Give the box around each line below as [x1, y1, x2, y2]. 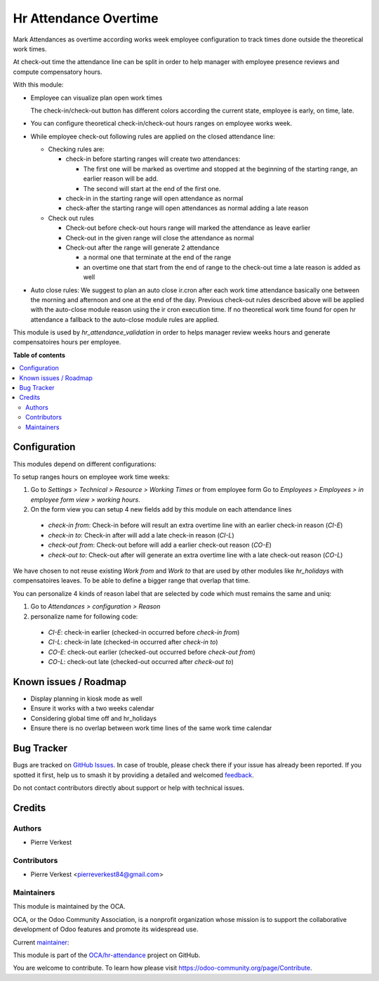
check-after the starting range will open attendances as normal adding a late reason [65, 204, 309, 212]
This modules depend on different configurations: [13, 460, 157, 468]
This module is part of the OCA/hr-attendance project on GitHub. [13, 951, 201, 959]
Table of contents [13, 351, 66, 359]
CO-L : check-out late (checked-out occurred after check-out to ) [48, 658, 234, 666]
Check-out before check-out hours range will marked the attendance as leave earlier [65, 223, 311, 232]
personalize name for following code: [30, 612, 138, 621]
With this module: [13, 81, 64, 89]
